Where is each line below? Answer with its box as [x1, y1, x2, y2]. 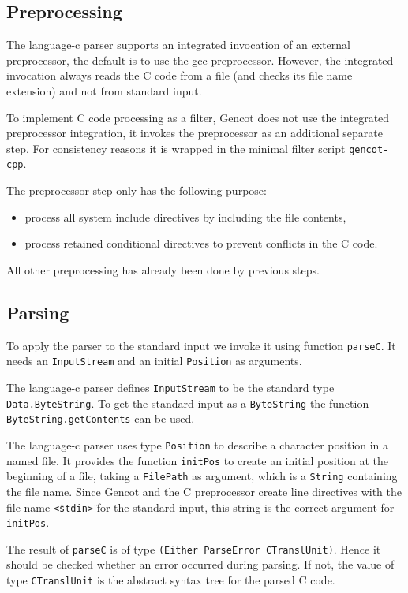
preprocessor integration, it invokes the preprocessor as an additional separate [6, 125, 383, 141]
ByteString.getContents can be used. [6, 410, 195, 427]
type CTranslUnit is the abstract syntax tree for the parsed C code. [6, 572, 335, 588]
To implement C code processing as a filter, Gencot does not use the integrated [6, 109, 390, 125]
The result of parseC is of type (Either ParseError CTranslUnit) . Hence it [6, 540, 381, 557]
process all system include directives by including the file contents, [24, 208, 346, 225]
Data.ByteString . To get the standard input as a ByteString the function [6, 394, 369, 411]
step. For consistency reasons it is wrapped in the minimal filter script [6, 140, 346, 156]
